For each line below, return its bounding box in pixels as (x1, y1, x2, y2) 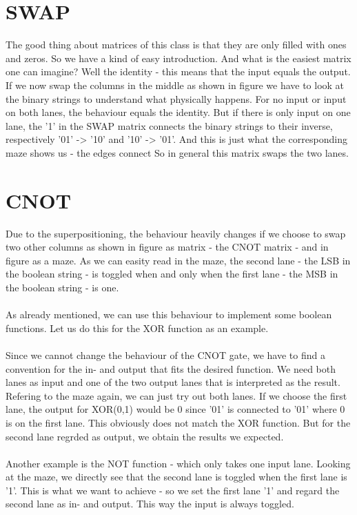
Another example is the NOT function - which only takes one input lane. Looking (6, 456, 351, 470)
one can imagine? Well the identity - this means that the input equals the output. (6, 64, 351, 79)
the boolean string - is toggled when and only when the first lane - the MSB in (6, 266, 338, 281)
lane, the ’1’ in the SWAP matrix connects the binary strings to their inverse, (6, 118, 333, 133)
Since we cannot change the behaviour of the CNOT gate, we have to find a (6, 347, 325, 362)
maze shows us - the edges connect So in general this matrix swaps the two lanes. (6, 145, 349, 159)
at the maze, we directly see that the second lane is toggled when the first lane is (6, 469, 347, 484)
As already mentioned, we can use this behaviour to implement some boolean (6, 307, 332, 322)
